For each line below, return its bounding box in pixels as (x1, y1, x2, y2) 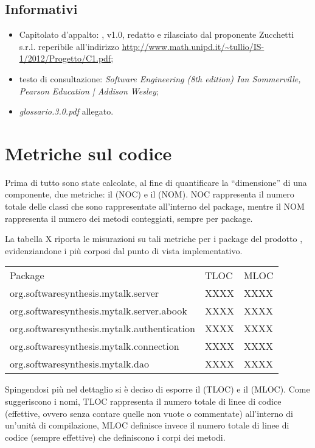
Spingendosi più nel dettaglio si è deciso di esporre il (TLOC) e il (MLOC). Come (5, 383, 310, 396)
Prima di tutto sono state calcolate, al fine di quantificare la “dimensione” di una (5, 176, 307, 188)
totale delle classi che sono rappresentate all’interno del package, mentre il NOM (5, 200, 305, 213)
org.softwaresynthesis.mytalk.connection (10, 339, 179, 354)
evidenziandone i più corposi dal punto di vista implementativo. (5, 244, 243, 257)
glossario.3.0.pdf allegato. (19, 105, 114, 118)
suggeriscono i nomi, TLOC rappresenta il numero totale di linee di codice (5, 395, 282, 408)
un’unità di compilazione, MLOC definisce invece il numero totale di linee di (5, 419, 289, 432)
